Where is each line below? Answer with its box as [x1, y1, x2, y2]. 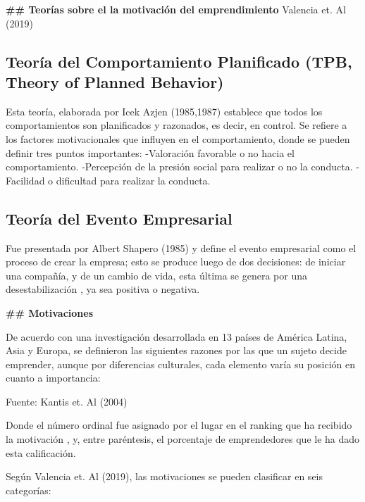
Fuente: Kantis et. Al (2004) [6, 394, 128, 408]
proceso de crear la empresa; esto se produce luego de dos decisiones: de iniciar [6, 254, 346, 269]
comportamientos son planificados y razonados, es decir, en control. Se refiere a [6, 118, 347, 132]
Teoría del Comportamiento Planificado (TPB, [6, 50, 352, 72]
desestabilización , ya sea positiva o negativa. [6, 282, 200, 296]
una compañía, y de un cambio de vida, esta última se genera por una [6, 268, 308, 282]
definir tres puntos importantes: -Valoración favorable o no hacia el [6, 145, 295, 160]
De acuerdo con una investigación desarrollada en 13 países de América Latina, [6, 329, 347, 344]
